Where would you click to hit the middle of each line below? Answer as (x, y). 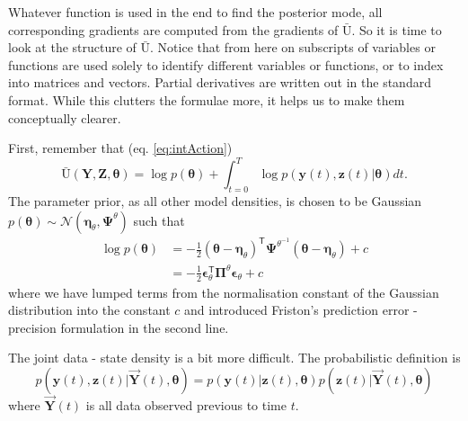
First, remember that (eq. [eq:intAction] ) (120, 148)
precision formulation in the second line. (119, 327)
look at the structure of (72, 47)
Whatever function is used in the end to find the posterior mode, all (195, 12)
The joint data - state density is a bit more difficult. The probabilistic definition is (234, 358)
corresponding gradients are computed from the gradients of (173, 29)
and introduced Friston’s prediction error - (301, 310)
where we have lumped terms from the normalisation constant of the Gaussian (224, 292)
